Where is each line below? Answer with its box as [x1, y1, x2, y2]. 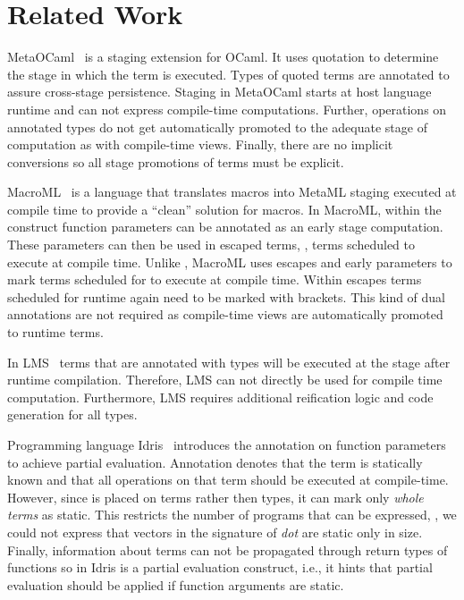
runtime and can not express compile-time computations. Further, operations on [7, 99, 447, 118]
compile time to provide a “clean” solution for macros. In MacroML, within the [7, 199, 442, 218]
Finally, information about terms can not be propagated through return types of [7, 540, 448, 559]
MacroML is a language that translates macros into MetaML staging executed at [7, 182, 457, 201]
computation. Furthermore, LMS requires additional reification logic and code [7, 387, 434, 406]
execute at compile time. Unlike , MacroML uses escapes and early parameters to [7, 252, 452, 271]
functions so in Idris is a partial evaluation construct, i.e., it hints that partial [7, 558, 433, 577]
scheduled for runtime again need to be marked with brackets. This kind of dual [7, 287, 446, 306]
